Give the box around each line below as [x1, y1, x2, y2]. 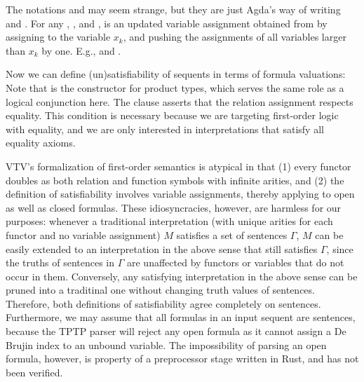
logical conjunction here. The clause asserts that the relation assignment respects [6, 94, 353, 109]
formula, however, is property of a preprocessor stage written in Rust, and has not [6, 351, 359, 366]
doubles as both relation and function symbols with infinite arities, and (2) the [6, 172, 344, 187]
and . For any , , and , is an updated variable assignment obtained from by [6, 15, 328, 30]
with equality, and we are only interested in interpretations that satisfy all [6, 121, 324, 136]
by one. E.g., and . [41, 43, 121, 57]
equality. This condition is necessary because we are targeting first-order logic [6, 108, 339, 123]
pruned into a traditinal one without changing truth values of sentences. [6, 282, 315, 297]
